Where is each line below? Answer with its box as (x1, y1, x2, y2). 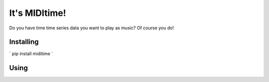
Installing (9, 38, 39, 46)
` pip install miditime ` (9, 51, 53, 57)
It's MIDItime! (9, 7, 67, 18)
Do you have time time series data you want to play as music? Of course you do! (9, 25, 174, 31)
